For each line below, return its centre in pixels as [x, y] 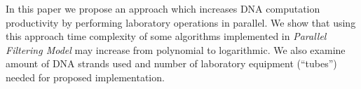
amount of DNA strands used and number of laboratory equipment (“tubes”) [171, 63]
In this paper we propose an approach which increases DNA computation [163, 8]
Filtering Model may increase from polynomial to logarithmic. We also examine [176, 49]
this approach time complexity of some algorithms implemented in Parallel [166, 36]
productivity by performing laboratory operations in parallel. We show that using [181, 22]
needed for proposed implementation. [85, 77]
